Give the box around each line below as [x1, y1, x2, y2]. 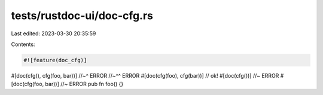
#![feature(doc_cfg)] [23, 57, 87, 63]
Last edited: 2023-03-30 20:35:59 [11, 30, 96, 37]
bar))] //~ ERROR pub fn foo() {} [45, 81, 124, 88]
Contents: [11, 41, 35, 48]
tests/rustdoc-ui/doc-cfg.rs [11, 9, 154, 22]
